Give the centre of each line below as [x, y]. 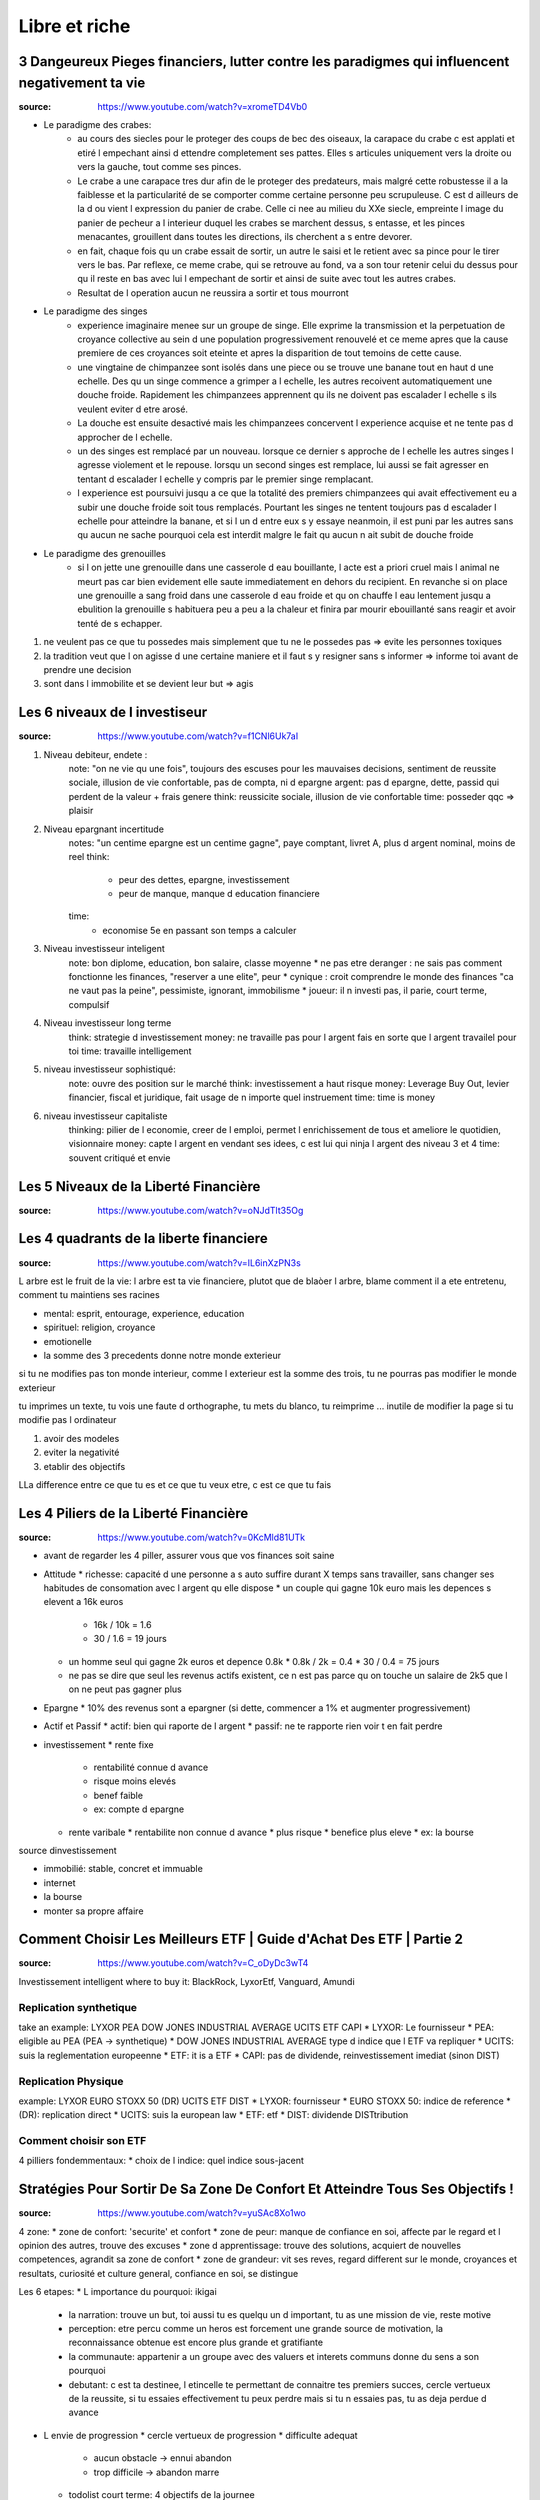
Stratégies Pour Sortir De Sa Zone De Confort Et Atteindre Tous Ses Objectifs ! [266, 2189]
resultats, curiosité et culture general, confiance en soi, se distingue [158, 2273]
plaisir [81, 811]
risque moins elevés [135, 1781]
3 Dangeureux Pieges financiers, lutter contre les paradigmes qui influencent [264, 61]
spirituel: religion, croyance [99, 1327]
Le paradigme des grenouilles [105, 553]
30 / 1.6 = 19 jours [130, 1639]
